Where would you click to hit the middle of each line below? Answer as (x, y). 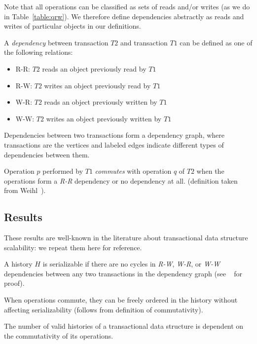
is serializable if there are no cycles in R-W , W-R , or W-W (131, 264)
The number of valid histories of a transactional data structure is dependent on (124, 326)
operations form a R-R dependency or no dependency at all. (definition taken (121, 180)
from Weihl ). (25, 190)
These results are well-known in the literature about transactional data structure (126, 238)
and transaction (144, 42)
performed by (63, 171)
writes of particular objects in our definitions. (73, 26)
